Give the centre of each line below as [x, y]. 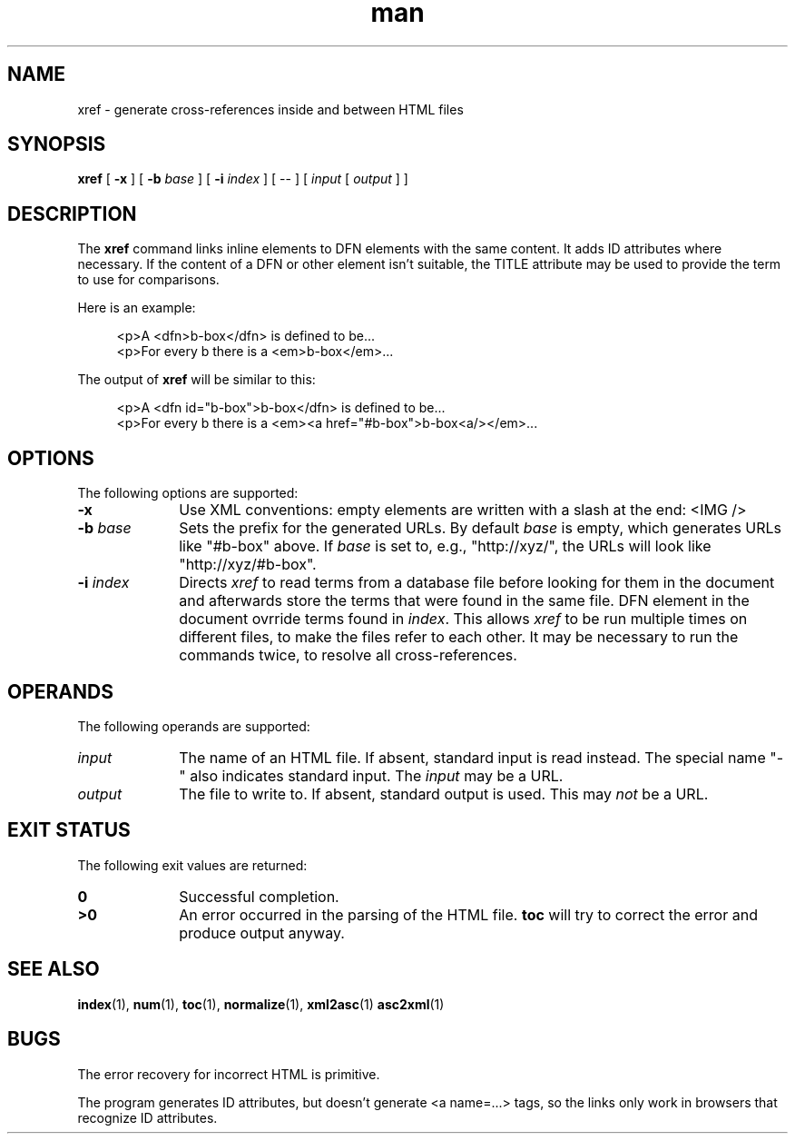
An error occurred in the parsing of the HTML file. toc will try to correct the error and [468, 914]
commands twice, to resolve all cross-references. [348, 655]
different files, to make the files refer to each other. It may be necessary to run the [459, 637]
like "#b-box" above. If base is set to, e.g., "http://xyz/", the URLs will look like [445, 546]
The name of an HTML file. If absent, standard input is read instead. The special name [472, 757]
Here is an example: [137, 308]
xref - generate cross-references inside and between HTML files [270, 109]
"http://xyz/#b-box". [248, 565]
